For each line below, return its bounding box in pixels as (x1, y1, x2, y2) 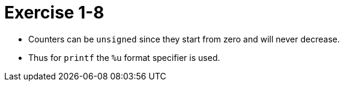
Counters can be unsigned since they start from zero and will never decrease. (28, 33, 340, 44)
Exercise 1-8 (4, 2, 104, 23)
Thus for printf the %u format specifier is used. (28, 52, 220, 63)
